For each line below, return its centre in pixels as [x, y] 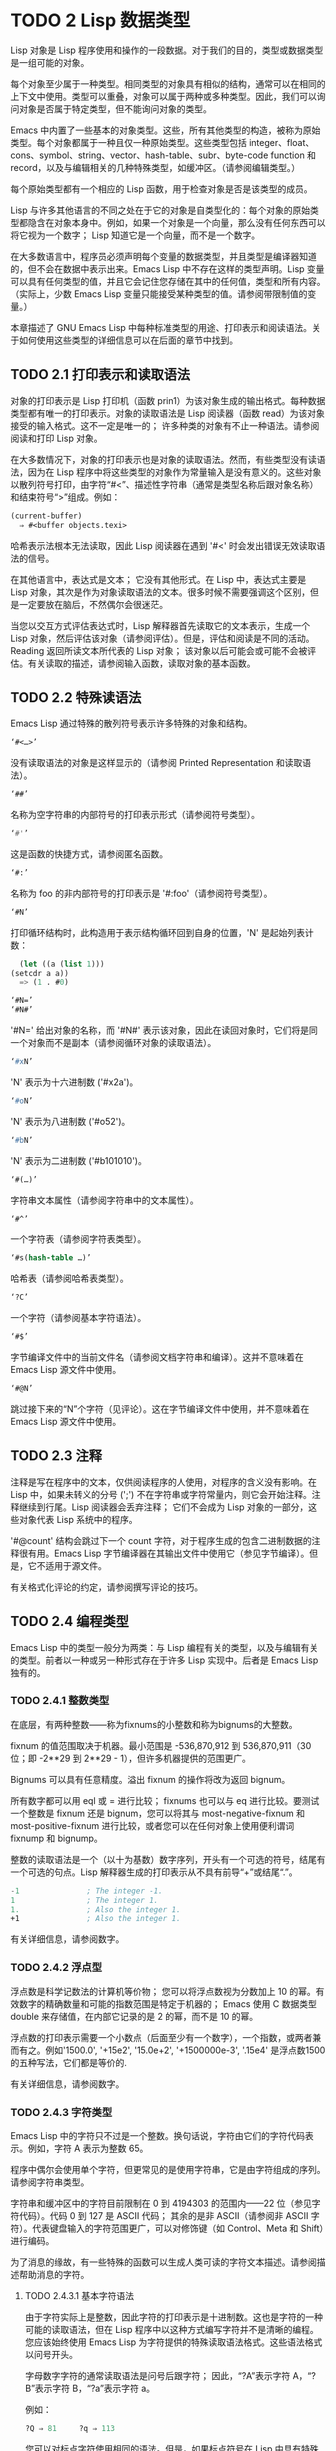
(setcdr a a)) [40, 973]
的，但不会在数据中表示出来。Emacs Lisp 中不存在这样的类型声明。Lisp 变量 [167, 268]
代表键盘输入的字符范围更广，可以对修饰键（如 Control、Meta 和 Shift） [178, 2228]
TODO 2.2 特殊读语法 [76, 697]
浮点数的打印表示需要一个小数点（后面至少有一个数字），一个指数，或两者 [161, 2037]
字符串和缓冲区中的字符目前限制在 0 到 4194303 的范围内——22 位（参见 [161, 2203]
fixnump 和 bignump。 [56, 1838]
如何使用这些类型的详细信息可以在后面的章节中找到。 [128, 340]
